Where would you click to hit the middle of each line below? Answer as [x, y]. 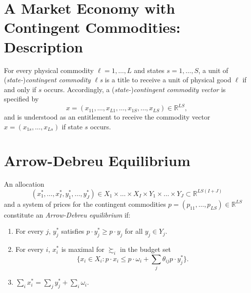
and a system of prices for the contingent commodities [85, 204]
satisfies [73, 231]
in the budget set [146, 249]
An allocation [24, 183]
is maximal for [83, 249]
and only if [20, 89]
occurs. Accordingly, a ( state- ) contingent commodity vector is [135, 89]
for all [134, 231]
